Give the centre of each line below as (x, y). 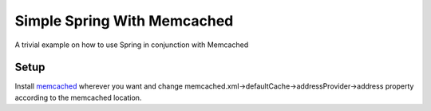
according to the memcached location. (78, 97)
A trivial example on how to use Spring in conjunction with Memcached (132, 45)
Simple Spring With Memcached (124, 21)
